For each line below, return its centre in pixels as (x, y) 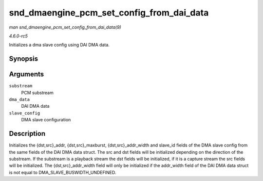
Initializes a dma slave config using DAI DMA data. (59, 45)
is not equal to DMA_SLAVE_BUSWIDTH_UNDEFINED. (63, 172)
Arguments (27, 74)
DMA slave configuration (46, 120)
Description (27, 134)
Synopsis (24, 59)
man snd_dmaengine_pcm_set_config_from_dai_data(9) (65, 27)
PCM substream (37, 93)
